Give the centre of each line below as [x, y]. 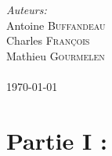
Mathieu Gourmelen [56, 55]
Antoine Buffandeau [56, 25]
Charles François [48, 40]
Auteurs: [27, 9]
